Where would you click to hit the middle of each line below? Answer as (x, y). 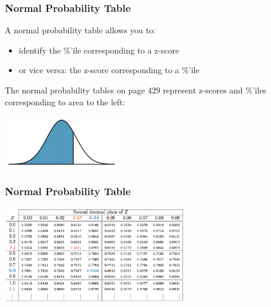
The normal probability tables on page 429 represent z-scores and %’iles (136, 90)
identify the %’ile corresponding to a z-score (99, 50)
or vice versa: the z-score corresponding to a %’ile (109, 70)
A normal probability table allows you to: (80, 30)
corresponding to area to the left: (65, 101)
